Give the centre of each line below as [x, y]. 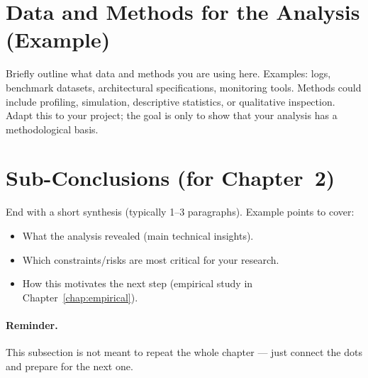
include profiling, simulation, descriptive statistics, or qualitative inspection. [171, 101]
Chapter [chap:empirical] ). [80, 297]
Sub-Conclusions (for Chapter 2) [171, 178]
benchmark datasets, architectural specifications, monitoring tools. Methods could [184, 87]
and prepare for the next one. [69, 366]
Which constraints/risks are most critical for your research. [151, 259]
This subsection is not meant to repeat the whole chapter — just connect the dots [184, 352]
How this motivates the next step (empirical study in [138, 283]
